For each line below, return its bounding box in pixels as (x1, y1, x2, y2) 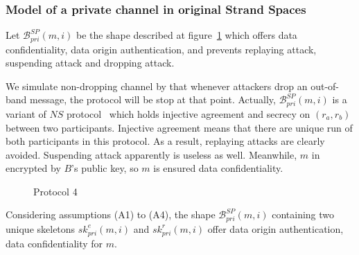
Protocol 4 (33, 184, 78, 198)
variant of (6, 106, 46, 121)
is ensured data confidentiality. (153, 161, 283, 175)
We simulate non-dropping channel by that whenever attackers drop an (6, 78, 308, 93)
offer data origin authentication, (207, 221, 344, 236)
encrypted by (6, 161, 61, 175)
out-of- (310, 78, 339, 93)
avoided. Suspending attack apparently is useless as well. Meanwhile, (6, 147, 297, 161)
